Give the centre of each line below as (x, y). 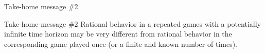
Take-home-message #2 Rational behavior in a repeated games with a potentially (133, 23)
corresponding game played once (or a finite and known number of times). (121, 43)
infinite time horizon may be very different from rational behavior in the (118, 34)
